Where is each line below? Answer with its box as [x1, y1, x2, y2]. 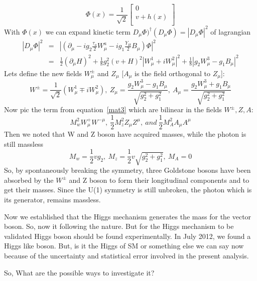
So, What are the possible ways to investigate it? [4, 267, 155, 277]
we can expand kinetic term [45, 26, 131, 37]
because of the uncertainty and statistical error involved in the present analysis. [4, 250, 249, 260]
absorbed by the [4, 174, 54, 185]
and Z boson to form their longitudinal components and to [69, 174, 249, 185]
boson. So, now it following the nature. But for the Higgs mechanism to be [4, 221, 234, 231]
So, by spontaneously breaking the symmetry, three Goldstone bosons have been [4, 165, 251, 175]
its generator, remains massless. [4, 194, 101, 204]
